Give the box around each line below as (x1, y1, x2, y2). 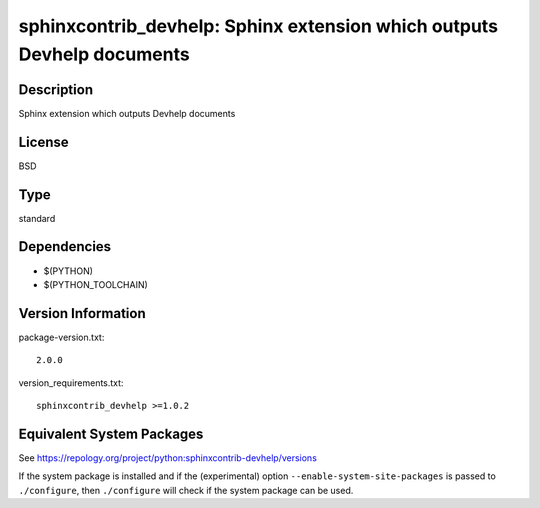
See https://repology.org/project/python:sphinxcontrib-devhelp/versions (18, 451, 317, 464)
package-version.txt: (18, 331, 105, 343)
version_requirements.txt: (18, 376, 124, 389)
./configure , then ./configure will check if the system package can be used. (18, 484, 354, 496)
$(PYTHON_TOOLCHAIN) (43, 278, 149, 290)
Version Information (18, 305, 146, 322)
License (18, 133, 69, 150)
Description (18, 81, 94, 98)
